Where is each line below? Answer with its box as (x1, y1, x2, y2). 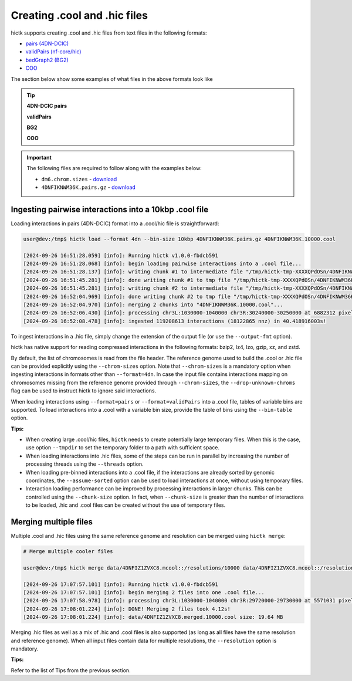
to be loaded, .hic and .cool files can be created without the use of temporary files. (25, 502, 226, 509)
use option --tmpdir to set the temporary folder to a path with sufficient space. (25, 444, 220, 451)
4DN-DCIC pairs (26, 103, 67, 110)
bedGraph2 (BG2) (25, 56, 69, 63)
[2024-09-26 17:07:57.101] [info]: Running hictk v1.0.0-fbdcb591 (23, 581, 218, 588)
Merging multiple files (11, 517, 93, 527)
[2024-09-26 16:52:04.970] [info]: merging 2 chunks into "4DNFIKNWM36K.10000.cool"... (23, 301, 283, 308)
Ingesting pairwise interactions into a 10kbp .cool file (11, 204, 209, 214)
